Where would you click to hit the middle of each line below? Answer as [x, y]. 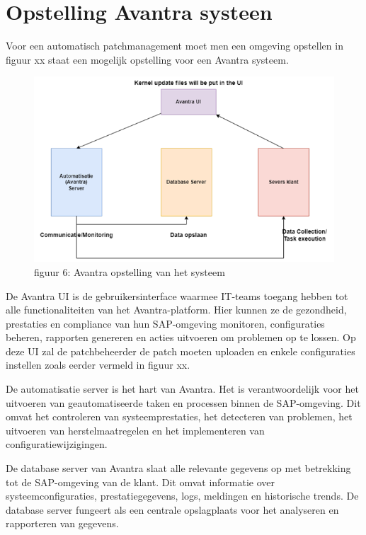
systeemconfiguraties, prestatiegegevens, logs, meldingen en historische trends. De [182, 496]
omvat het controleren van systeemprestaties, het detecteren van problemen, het [179, 416]
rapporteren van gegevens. [62, 523]
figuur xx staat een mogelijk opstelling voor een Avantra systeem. [147, 59]
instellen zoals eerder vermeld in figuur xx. [98, 365]
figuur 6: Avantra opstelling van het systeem [130, 271]
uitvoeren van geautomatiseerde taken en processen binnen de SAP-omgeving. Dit [183, 402]
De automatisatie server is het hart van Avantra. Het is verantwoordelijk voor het [182, 389]
